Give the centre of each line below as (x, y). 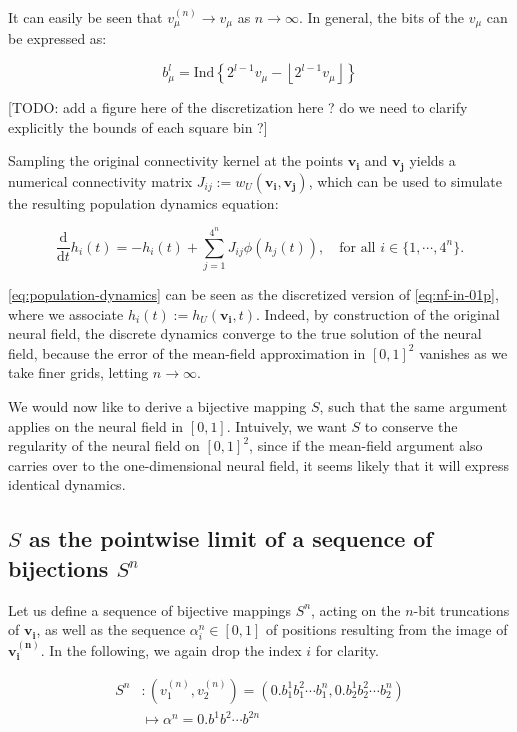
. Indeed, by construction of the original (378, 313)
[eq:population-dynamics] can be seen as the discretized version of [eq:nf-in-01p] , (253, 293)
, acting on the (356, 609)
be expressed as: (57, 38)
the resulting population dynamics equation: (143, 202)
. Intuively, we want (286, 425)
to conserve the (411, 425)
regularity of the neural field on (104, 445)
